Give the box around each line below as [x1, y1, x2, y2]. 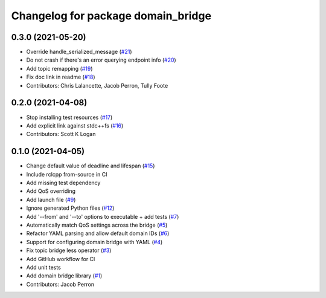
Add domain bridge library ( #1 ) [26, 272, 103, 279]
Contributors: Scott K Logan [26, 131, 96, 138]
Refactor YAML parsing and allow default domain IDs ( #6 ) [26, 230, 170, 237]
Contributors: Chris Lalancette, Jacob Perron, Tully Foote [26, 82, 168, 89]
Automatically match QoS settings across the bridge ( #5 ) [26, 221, 168, 228]
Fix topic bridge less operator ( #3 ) [26, 247, 112, 254]
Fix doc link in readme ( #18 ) [26, 73, 95, 81]
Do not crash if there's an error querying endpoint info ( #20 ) [26, 56, 176, 63]
